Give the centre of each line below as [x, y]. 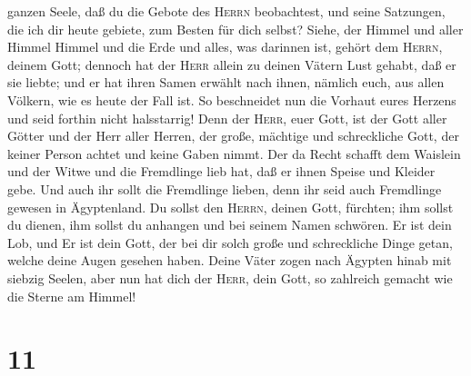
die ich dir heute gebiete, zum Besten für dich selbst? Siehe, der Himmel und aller [235, 29]
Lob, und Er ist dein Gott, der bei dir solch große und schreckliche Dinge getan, [230, 242]
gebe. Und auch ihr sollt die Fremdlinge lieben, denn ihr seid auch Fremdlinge [225, 188]
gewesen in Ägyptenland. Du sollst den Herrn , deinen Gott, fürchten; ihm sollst [230, 207]
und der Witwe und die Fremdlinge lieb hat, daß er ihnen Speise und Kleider [221, 171]
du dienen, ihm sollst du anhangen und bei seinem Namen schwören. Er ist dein [230, 225]
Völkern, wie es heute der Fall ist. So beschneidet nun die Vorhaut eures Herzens [232, 99]
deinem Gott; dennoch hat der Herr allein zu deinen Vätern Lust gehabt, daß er [232, 64]
